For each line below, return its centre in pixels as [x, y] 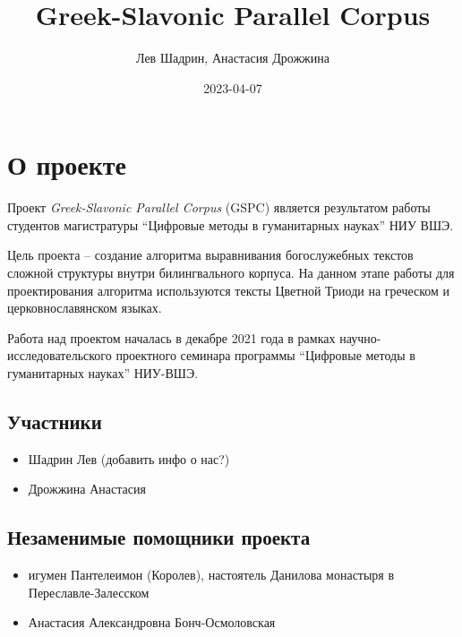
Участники [55, 421]
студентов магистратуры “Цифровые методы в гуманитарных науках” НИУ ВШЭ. [231, 224]
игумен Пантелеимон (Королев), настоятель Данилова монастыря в [211, 575]
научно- [360, 337]
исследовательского [60, 355]
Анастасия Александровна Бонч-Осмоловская [152, 622]
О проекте [67, 164]
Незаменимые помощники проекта [159, 537]
